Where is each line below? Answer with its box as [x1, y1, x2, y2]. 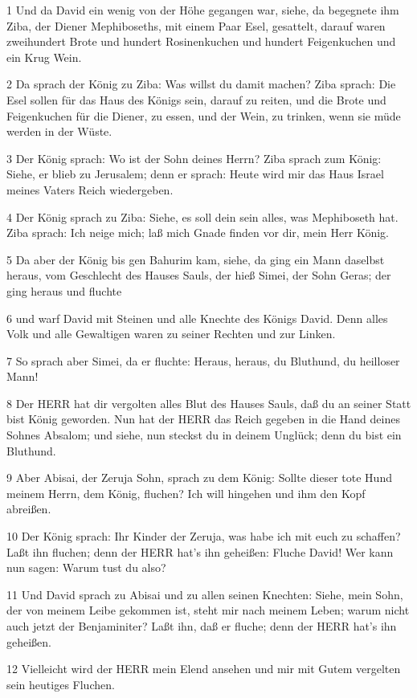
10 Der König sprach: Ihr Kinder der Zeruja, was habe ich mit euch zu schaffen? [6, 528, 401, 545]
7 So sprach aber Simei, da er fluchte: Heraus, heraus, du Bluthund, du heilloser [6, 352, 400, 369]
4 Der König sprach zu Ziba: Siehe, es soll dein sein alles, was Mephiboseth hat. [6, 208, 399, 225]
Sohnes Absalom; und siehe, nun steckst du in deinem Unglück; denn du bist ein [6, 427, 402, 443]
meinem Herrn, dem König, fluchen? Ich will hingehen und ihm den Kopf [6, 484, 366, 501]
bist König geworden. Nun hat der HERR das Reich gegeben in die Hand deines [6, 410, 400, 427]
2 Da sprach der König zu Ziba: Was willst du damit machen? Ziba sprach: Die [6, 76, 396, 92]
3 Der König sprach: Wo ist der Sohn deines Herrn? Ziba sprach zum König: [6, 149, 382, 166]
